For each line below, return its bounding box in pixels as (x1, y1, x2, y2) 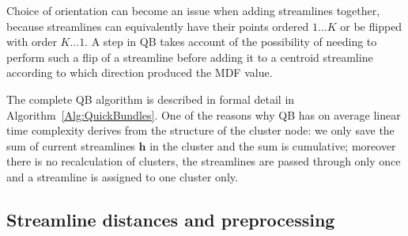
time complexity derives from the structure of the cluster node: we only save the (6, 122, 395, 139)
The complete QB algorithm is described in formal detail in (6, 90, 295, 107)
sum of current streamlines (6, 137, 135, 154)
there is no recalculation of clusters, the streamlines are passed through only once (6, 153, 401, 169)
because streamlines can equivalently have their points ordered (6, 17, 309, 34)
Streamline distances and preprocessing (6, 207, 335, 231)
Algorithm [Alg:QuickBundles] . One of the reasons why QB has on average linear (6, 106, 401, 123)
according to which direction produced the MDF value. (6, 64, 273, 81)
